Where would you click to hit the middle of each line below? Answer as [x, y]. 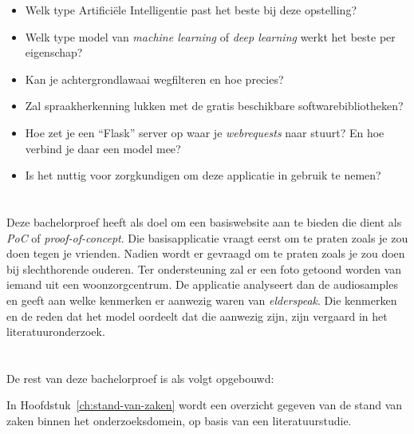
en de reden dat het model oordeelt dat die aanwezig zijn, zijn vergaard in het [197, 316]
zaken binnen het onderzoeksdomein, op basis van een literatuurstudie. [179, 421]
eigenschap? [54, 52]
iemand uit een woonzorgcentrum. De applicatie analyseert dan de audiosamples [202, 284]
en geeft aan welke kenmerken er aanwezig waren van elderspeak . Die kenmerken [202, 300]
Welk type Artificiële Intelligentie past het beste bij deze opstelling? [191, 10]
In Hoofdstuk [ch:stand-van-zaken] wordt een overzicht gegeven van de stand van [205, 405]
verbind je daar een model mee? [103, 148]
